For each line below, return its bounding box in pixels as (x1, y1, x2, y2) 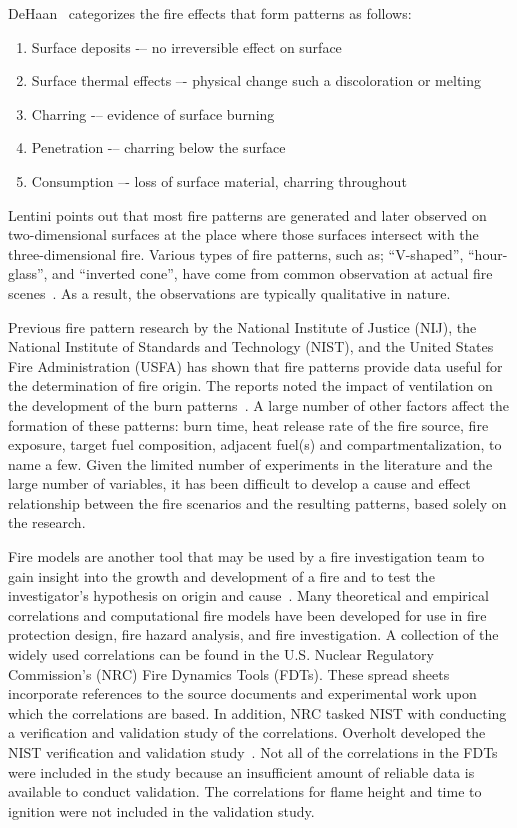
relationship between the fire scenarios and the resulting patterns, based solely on (8, 492, 507, 513)
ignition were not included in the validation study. (8, 800, 315, 821)
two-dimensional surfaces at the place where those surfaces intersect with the (8, 224, 479, 245)
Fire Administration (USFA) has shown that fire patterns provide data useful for (8, 355, 503, 376)
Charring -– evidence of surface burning (31, 103, 275, 124)
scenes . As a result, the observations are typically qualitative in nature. (8, 282, 451, 303)
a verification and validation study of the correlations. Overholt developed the (8, 722, 486, 743)
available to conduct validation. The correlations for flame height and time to (8, 781, 482, 802)
